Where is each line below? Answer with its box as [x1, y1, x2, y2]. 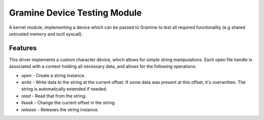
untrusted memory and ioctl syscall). [9, 31, 83, 37]
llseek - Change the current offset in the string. [21, 100, 116, 106]
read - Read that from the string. [21, 93, 87, 99]
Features [9, 44, 37, 52]
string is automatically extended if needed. [21, 86, 108, 92]
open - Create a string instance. [21, 72, 86, 78]
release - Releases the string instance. [21, 106, 99, 112]
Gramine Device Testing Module [9, 7, 142, 18]
